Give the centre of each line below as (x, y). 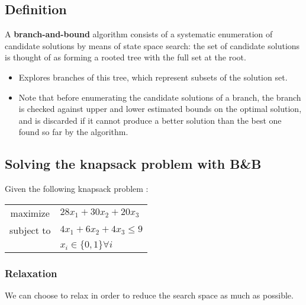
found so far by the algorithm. (73, 132)
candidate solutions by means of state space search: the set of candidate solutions (152, 45)
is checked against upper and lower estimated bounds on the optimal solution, (160, 109)
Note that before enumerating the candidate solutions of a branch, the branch (160, 97)
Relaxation (31, 273)
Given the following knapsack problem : (77, 189)
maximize (30, 213)
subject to (30, 230)
